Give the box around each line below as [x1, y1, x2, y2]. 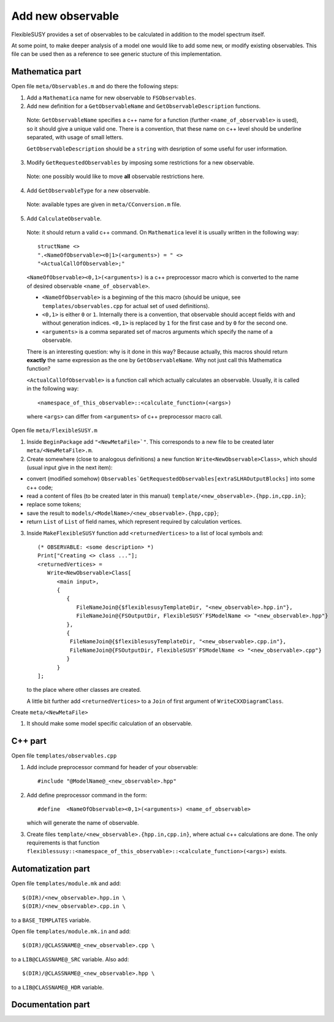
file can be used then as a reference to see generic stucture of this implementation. [11, 50, 222, 58]
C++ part [11, 736, 47, 746]
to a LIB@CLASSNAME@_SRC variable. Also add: [11, 955, 129, 963]
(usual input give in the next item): [26, 463, 113, 471]
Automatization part [11, 864, 90, 874]
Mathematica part [11, 66, 82, 77]
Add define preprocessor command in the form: [26, 791, 147, 799]
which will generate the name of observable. [26, 819, 139, 827]
